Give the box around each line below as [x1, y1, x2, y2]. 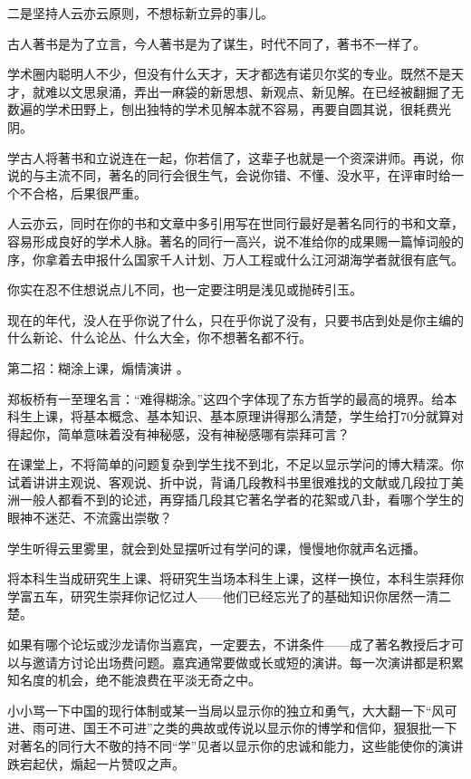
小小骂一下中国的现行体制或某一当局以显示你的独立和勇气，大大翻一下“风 [7, 700, 445, 719]
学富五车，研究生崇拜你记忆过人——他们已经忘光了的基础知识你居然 [7, 586, 413, 605]
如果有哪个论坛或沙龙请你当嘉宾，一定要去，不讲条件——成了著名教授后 [7, 635, 438, 654]
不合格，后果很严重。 [19, 183, 147, 202]
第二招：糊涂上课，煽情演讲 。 [7, 358, 189, 377]
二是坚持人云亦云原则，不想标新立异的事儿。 [7, 4, 274, 22]
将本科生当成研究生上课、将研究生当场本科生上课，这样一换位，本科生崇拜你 [7, 569, 464, 588]
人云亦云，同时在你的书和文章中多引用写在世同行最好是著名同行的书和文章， [7, 214, 464, 233]
